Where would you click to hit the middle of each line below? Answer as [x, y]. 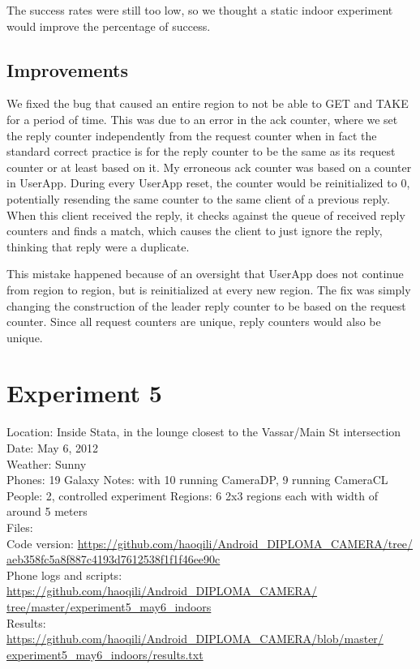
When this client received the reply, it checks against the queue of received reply [206, 214]
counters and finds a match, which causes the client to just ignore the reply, [195, 231]
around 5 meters [47, 511]
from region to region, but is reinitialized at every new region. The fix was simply [209, 289]
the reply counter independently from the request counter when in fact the [192, 135]
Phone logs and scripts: [64, 575]
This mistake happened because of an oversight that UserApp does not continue [205, 274]
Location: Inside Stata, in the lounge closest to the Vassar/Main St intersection [204, 432]
